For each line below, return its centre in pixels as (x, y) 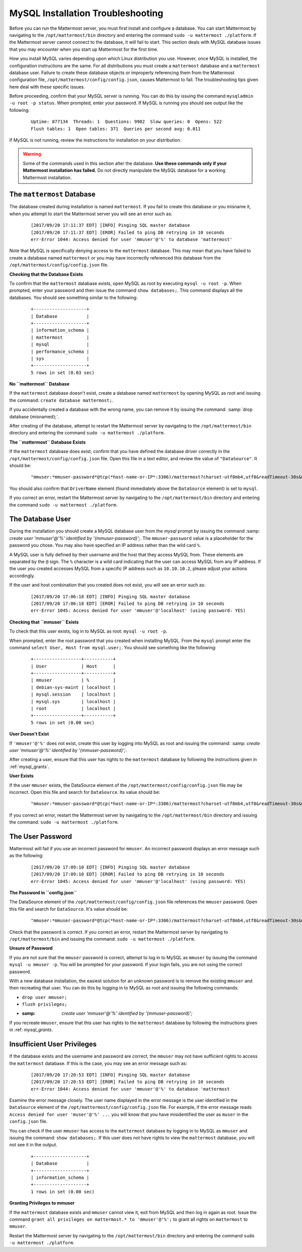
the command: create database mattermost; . (61, 400)
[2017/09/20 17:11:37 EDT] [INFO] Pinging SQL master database (110, 225)
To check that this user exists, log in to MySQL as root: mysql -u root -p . (88, 631)
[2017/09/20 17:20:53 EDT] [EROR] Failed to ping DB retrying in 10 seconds (128, 1082)
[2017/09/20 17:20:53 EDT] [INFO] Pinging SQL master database (110, 1075)
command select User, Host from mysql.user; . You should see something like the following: (113, 647)
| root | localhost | (73, 709)
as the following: (26, 856)
